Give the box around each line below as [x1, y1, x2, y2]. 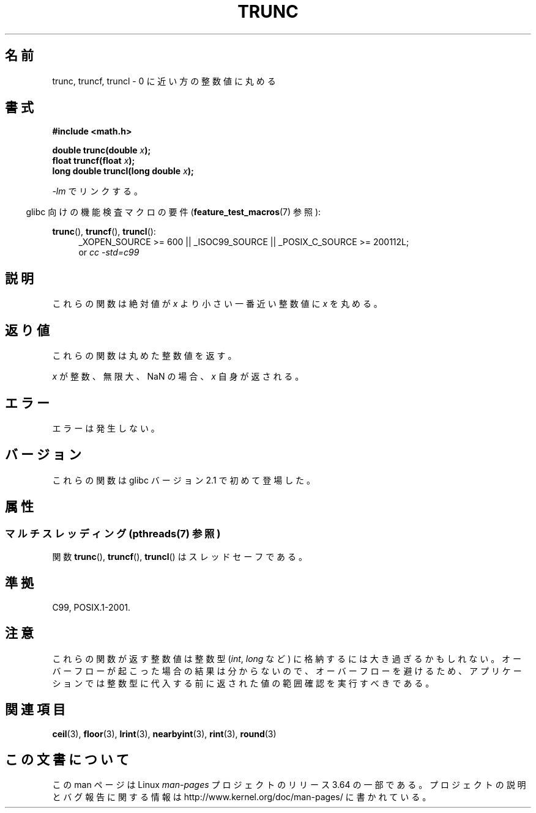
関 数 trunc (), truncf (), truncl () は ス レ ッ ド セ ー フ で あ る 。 [52, 551, 307, 562]
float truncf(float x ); [52, 155, 135, 166]
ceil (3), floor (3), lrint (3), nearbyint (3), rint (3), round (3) [52, 728, 277, 739]
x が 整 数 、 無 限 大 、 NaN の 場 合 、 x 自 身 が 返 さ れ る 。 [52, 371, 304, 382]
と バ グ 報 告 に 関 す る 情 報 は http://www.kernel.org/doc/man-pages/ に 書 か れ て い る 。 [52, 792, 431, 803]
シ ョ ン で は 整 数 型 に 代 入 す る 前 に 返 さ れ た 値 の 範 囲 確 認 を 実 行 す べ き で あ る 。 [52, 677, 434, 688]
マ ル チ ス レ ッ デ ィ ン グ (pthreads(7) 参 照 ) [5, 527, 221, 540]
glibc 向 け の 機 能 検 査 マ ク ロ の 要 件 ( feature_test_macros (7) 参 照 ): [26, 207, 321, 218]
